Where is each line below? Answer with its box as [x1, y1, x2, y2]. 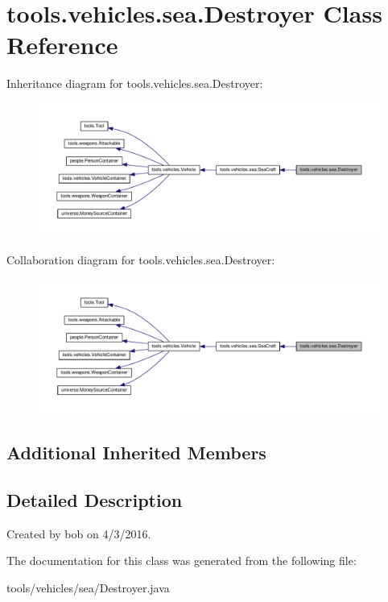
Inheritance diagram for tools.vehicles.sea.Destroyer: [6, 75, 263, 92]
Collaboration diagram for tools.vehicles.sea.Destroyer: [6, 251, 275, 268]
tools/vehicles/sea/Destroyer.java [6, 579, 170, 596]
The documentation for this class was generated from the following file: [6, 552, 357, 569]
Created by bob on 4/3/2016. [6, 525, 151, 542]
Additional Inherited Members [6, 439, 266, 464]
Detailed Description [6, 487, 183, 512]
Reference [6, 28, 118, 61]
